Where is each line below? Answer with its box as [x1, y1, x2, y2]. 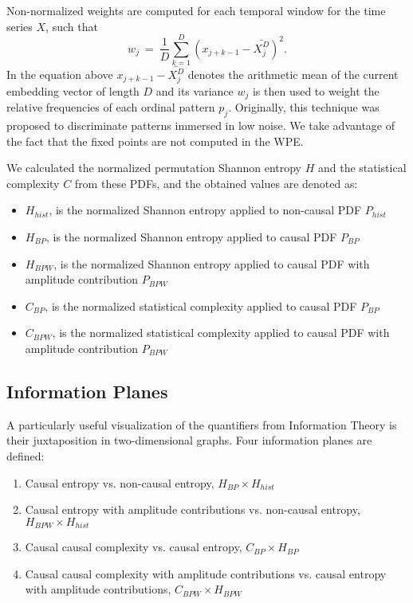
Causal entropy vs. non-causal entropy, [25, 474, 214, 491]
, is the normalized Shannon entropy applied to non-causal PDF [49, 202, 362, 218]
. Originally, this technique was [228, 99, 380, 116]
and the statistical [317, 159, 407, 176]
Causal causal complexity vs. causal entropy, [25, 538, 242, 555]
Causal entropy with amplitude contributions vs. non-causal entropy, [25, 501, 360, 518]
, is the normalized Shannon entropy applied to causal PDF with [53, 255, 370, 272]
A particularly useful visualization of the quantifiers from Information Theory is [6, 416, 397, 433]
